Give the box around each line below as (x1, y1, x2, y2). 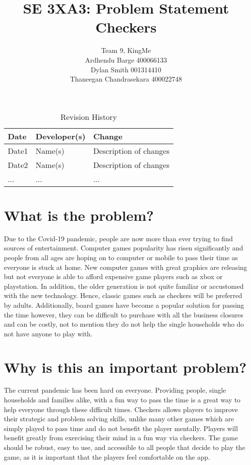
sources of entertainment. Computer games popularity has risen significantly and (4, 243, 243, 253)
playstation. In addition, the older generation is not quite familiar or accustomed (4, 281, 244, 291)
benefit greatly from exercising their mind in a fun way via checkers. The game (4, 432, 238, 443)
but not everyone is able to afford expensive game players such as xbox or (4, 271, 223, 282)
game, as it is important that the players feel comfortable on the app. (4, 451, 210, 462)
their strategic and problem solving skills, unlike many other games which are (4, 414, 234, 424)
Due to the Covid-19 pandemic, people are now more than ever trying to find (4, 233, 233, 243)
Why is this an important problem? (4, 357, 247, 377)
